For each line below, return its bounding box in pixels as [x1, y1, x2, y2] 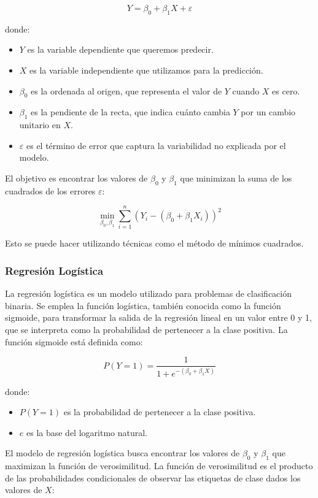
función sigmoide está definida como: [5, 335, 143, 348]
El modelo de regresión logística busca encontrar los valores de [5, 446, 240, 459]
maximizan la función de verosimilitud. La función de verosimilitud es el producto [5, 459, 313, 472]
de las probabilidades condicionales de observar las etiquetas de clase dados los [5, 471, 301, 484]
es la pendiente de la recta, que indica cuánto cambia [31, 105, 230, 118]
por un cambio [241, 105, 296, 118]
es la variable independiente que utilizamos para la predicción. [29, 63, 263, 76]
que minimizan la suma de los [180, 171, 292, 184]
